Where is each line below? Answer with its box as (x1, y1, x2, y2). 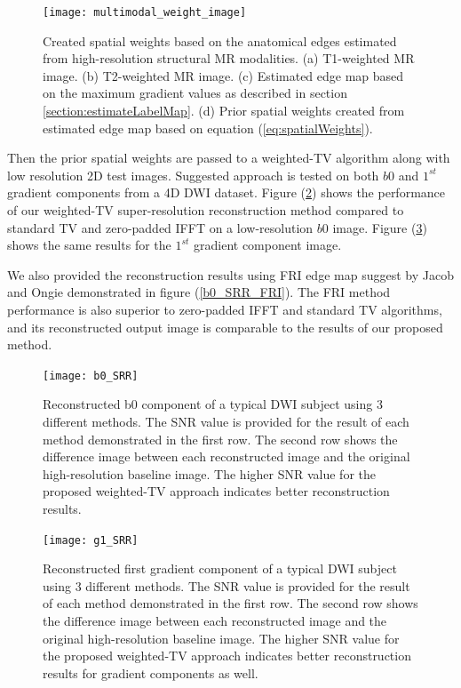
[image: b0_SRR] (43, 369, 139, 382)
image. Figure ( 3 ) (332, 218, 427, 236)
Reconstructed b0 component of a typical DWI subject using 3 (43, 395, 383, 413)
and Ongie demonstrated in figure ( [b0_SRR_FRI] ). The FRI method (7, 283, 391, 301)
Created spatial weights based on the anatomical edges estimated (43, 31, 397, 50)
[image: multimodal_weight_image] (43, 6, 247, 19)
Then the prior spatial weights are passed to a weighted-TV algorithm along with (7, 148, 450, 167)
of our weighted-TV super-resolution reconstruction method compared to (7, 201, 404, 219)
